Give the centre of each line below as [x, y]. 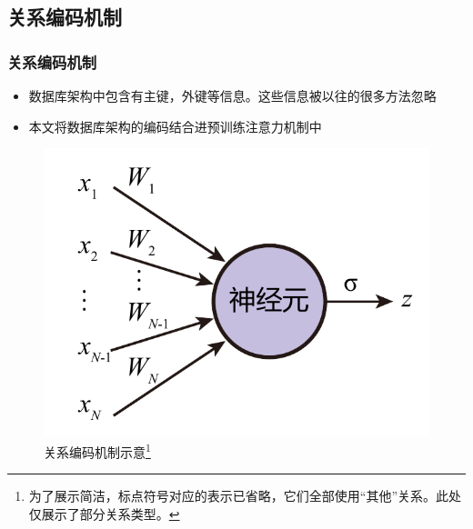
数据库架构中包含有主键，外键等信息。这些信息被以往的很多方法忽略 [232, 95]
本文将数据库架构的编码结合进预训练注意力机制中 [175, 126]
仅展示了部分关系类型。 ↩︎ [104, 513]
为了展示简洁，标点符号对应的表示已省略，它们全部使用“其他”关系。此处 [245, 496]
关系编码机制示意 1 [97, 450]
